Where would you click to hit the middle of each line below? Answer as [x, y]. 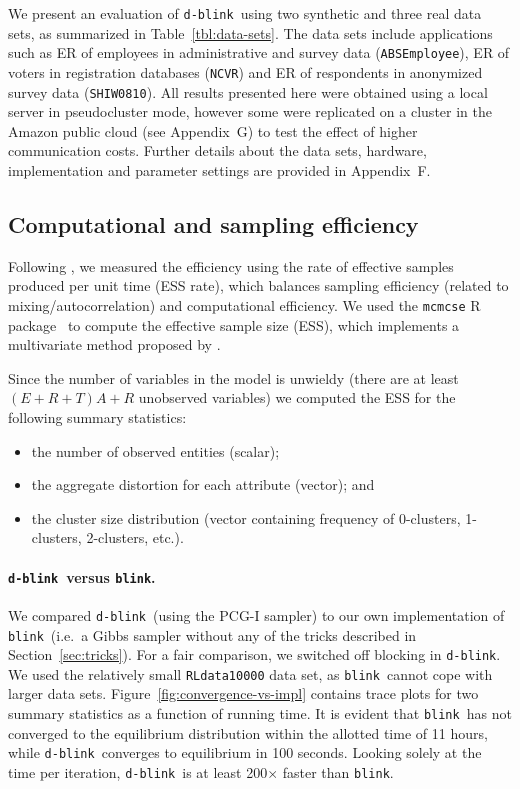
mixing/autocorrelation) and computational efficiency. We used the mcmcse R [244, 304]
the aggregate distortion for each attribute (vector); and [203, 484]
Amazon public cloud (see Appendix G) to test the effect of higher [213, 130]
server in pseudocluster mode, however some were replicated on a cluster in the [250, 111]
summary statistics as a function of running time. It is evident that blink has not [260, 713]
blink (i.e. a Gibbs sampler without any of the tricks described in [212, 634]
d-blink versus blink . [82, 576]
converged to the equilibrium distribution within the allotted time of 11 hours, [248, 732]
